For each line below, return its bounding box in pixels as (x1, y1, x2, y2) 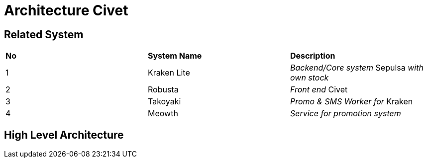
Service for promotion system (290, 108, 401, 119)
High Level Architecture (4, 128, 124, 141)
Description (290, 51, 335, 61)
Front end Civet (290, 84, 348, 95)
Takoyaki (147, 96, 181, 107)
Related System (4, 28, 84, 41)
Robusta (147, 84, 179, 95)
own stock (290, 73, 329, 83)
